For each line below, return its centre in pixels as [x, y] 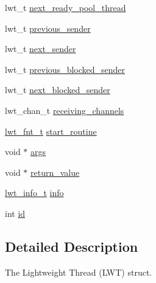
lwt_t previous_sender [48, 28]
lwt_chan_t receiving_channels [65, 110]
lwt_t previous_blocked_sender [65, 69]
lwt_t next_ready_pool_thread [66, 7]
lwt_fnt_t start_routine [51, 131]
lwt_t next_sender [41, 49]
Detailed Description [72, 246]
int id [15, 213]
